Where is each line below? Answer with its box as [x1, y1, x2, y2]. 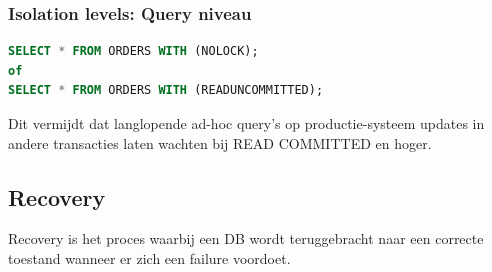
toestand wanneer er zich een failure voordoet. [8, 247, 291, 268]
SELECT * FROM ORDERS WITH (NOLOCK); [8, 44, 259, 59]
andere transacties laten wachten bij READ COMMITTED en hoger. [8, 132, 432, 153]
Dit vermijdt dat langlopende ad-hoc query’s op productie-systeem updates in [8, 113, 485, 133]
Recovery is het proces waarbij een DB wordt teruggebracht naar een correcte [8, 228, 484, 249]
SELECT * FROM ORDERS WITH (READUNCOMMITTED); [8, 83, 324, 98]
